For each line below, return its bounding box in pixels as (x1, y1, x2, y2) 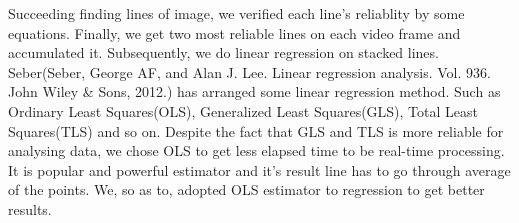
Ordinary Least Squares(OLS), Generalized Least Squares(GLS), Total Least (8, 100, 478, 121)
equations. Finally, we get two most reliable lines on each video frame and (8, 22, 461, 43)
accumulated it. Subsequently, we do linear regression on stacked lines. (8, 42, 439, 63)
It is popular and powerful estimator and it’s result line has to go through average (8, 159, 511, 180)
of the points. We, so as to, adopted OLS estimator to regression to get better (8, 179, 485, 200)
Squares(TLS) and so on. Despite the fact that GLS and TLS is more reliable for (8, 120, 504, 141)
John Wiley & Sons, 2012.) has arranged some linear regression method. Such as (8, 81, 501, 102)
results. (8, 198, 52, 219)
